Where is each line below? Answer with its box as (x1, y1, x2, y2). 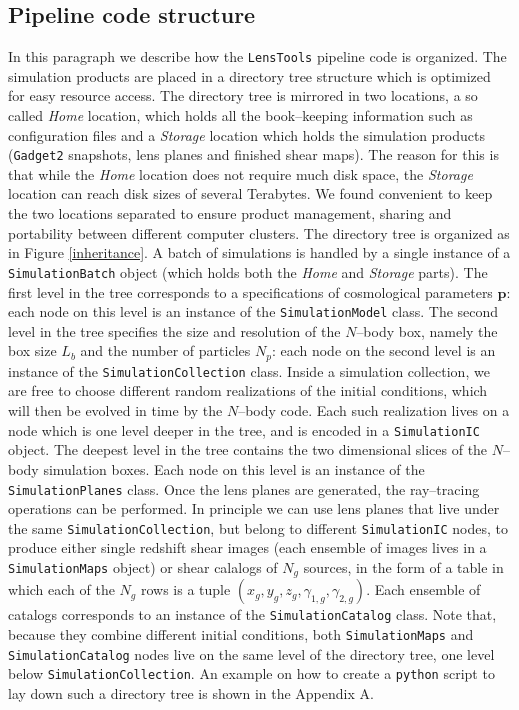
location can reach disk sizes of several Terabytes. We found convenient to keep (8, 183, 493, 204)
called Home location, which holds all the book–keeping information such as (8, 105, 473, 126)
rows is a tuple (140, 579, 231, 600)
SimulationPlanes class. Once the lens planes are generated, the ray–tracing (8, 478, 480, 499)
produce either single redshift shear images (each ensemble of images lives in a (8, 537, 487, 558)
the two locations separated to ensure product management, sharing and (8, 203, 452, 224)
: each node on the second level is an (271, 340, 496, 361)
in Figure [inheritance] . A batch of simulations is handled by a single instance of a (8, 242, 511, 263)
